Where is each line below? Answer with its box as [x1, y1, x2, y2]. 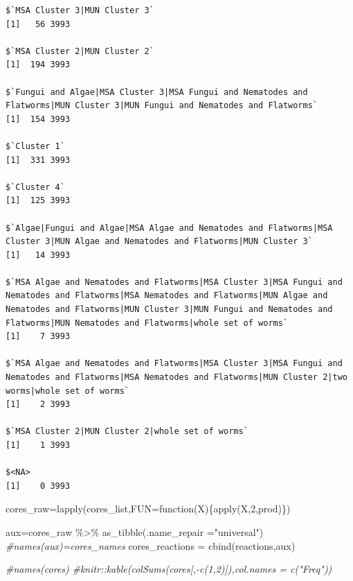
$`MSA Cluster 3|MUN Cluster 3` [6, 6, 154, 15]
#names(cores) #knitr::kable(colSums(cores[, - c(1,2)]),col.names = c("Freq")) [6, 562, 332, 576]
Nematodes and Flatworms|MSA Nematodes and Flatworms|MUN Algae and [6, 290, 328, 301]
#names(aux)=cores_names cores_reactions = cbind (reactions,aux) [6, 538, 296, 553]
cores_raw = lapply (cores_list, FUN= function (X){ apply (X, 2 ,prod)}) [6, 501, 291, 516]
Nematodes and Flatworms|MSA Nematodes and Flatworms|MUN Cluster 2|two [6, 372, 347, 383]
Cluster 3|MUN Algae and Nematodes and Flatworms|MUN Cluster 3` [6, 236, 313, 247]
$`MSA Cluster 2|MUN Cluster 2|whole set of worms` [6, 426, 248, 437]
